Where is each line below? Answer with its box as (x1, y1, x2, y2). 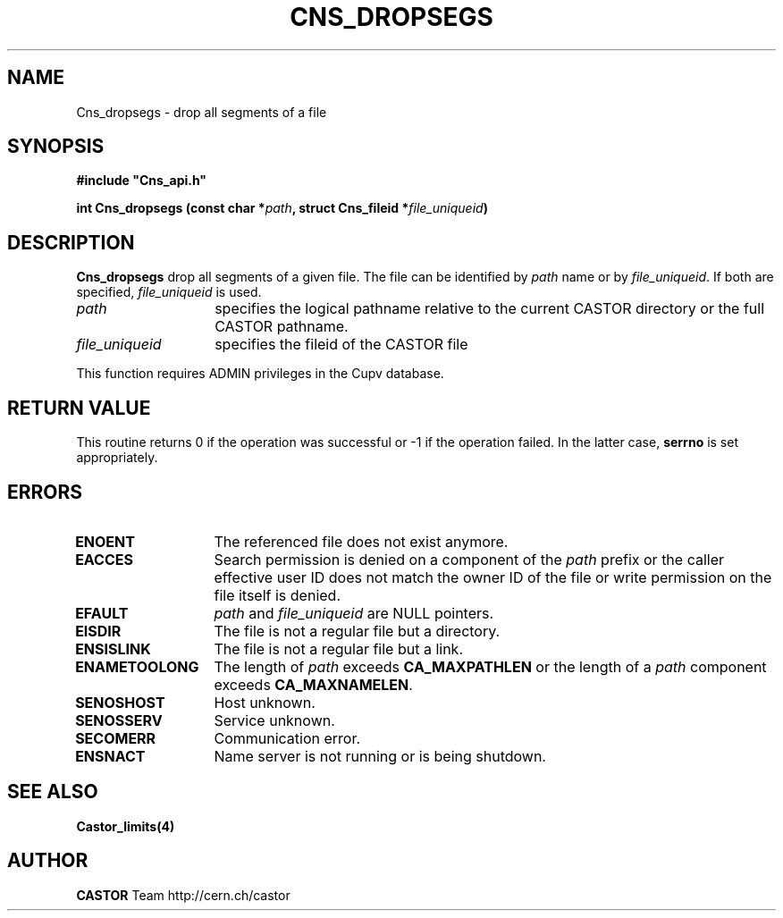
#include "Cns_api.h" (76, 173, 207, 189)
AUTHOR (7, 849, 88, 872)
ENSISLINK (75, 639, 151, 658)
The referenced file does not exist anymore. (214, 532, 509, 551)
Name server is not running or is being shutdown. (214, 746, 546, 765)
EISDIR (75, 621, 122, 640)
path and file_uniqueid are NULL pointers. (214, 603, 494, 622)
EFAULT (75, 603, 129, 622)
